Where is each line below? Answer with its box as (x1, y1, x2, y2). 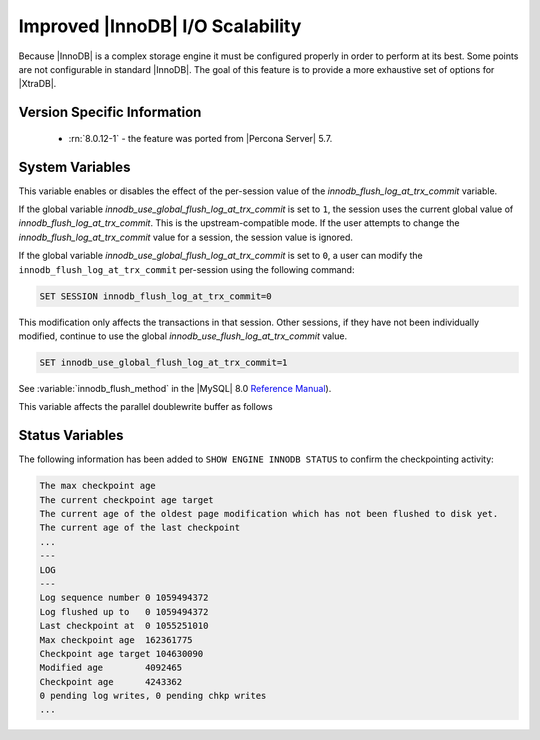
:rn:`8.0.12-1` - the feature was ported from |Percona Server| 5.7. (68, 132, 333, 144)
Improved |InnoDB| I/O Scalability (18, 15, 302, 37)
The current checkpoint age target (39, 494, 214, 505)
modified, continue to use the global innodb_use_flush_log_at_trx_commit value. (18, 330, 348, 342)
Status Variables (18, 427, 124, 444)
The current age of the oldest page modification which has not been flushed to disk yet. (39, 508, 499, 519)
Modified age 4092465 (39, 662, 183, 674)
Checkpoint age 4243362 (39, 676, 183, 687)
